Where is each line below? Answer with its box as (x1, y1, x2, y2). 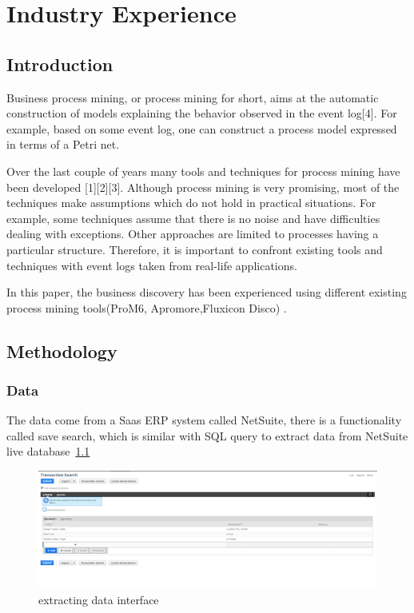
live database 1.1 (6, 443, 90, 460)
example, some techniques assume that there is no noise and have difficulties (6, 209, 380, 226)
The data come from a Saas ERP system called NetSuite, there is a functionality (6, 412, 402, 428)
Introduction (6, 51, 113, 76)
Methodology (6, 338, 117, 363)
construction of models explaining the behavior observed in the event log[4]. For (6, 105, 397, 121)
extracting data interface (38, 591, 159, 607)
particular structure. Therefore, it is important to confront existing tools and (6, 241, 383, 257)
